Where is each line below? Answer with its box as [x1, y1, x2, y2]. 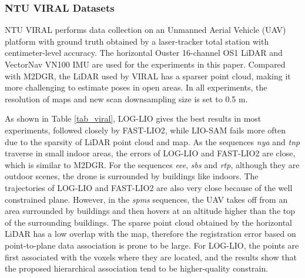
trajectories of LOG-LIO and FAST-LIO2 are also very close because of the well [5, 181, 293, 193]
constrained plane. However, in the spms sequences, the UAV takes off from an [5, 193, 288, 205]
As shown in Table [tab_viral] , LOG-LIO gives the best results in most [5, 112, 262, 125]
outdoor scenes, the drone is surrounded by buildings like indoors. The [5, 170, 259, 182]
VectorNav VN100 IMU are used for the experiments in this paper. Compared [5, 58, 286, 70]
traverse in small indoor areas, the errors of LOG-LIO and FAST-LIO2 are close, [5, 147, 296, 159]
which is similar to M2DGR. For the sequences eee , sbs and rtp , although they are [5, 158, 300, 170]
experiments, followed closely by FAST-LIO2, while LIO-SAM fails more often [5, 123, 286, 136]
